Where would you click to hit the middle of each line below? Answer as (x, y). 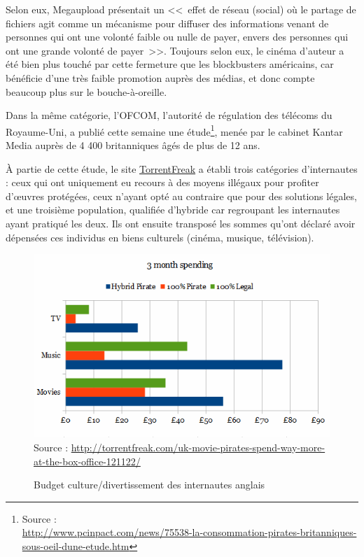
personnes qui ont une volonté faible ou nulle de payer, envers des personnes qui (177, 37)
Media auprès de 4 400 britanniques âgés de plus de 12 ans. (133, 145)
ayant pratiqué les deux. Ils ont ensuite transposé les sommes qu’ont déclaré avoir (181, 223)
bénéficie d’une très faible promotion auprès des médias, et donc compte (160, 77)
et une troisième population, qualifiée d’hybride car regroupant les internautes (173, 210)
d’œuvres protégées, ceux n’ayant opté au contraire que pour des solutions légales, (181, 196)
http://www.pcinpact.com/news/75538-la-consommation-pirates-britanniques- (189, 532)
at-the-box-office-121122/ (87, 461)
